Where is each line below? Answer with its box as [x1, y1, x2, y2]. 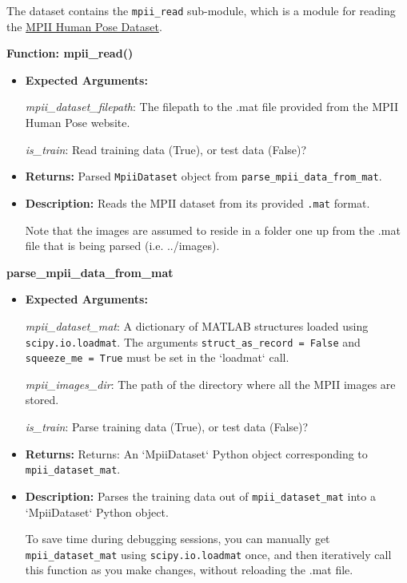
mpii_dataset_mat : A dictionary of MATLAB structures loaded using [25, 317, 369, 334]
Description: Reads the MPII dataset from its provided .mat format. [25, 194, 370, 211]
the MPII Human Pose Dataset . [6, 18, 162, 34]
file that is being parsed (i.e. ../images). [25, 237, 220, 254]
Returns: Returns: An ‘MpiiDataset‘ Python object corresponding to [25, 445, 368, 462]
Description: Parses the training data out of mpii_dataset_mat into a [25, 487, 376, 504]
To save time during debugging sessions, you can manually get [25, 530, 330, 547]
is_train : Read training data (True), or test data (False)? [25, 141, 307, 157]
